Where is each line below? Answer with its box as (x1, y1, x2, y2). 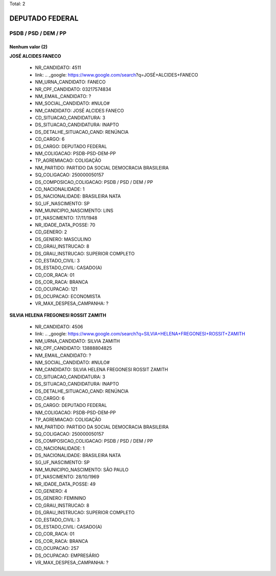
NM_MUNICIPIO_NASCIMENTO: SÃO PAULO (35, 466, 129, 472)
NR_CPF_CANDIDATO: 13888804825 (35, 345, 112, 351)
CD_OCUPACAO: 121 (35, 286, 78, 292)
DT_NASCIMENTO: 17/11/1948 (35, 214, 98, 221)
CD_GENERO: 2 (35, 229, 67, 235)
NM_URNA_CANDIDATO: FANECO (35, 79, 106, 85)
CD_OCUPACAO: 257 (35, 545, 79, 551)
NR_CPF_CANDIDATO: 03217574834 (35, 86, 111, 92)
